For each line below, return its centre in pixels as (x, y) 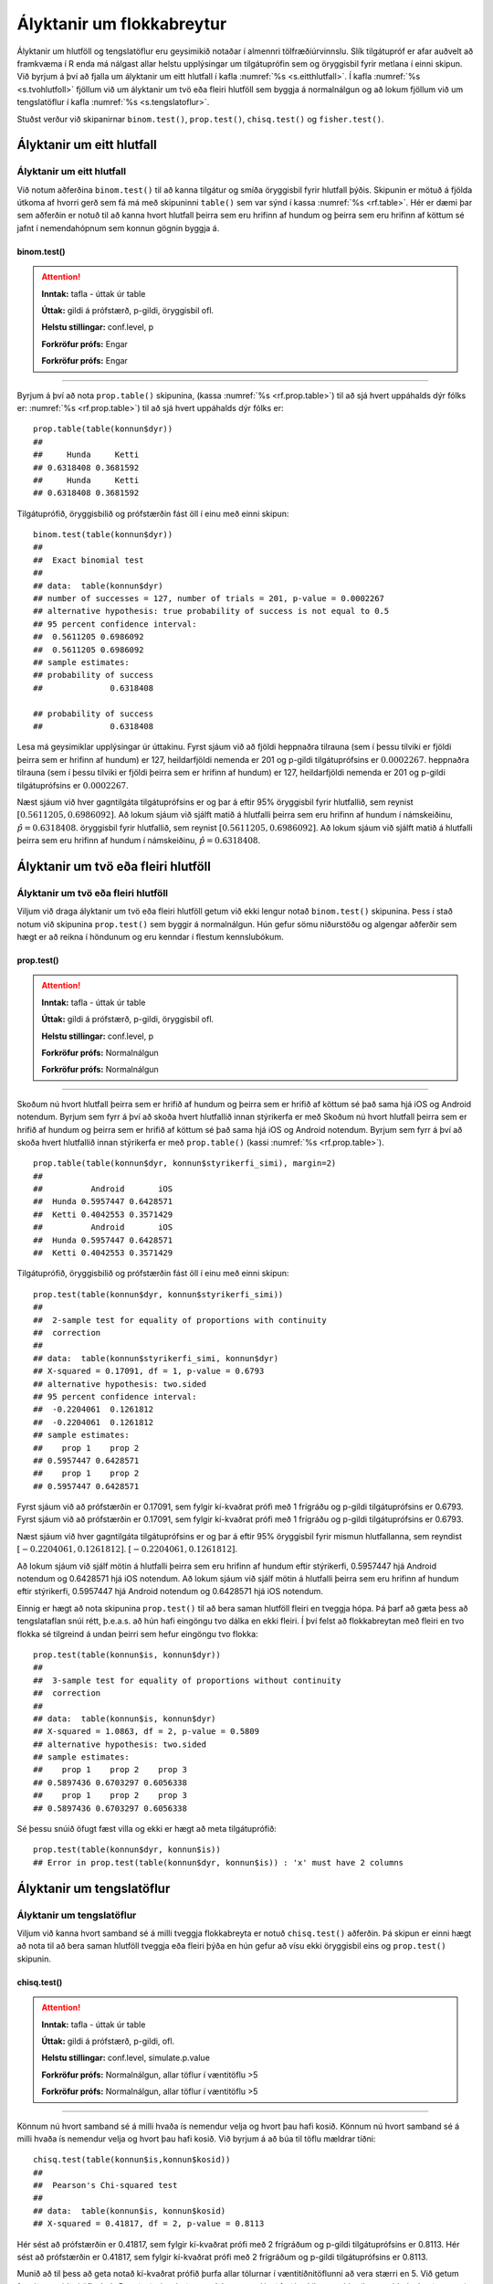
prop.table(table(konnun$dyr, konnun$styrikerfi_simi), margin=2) (185, 1163)
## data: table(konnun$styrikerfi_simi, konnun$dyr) (156, 1358)
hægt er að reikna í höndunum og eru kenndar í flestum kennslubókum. (150, 937)
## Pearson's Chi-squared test (105, 2185)
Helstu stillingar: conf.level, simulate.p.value (126, 2058)
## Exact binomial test (89, 560)
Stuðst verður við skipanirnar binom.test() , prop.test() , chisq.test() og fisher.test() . (200, 119)
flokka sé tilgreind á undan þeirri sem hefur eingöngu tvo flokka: (138, 1634)
